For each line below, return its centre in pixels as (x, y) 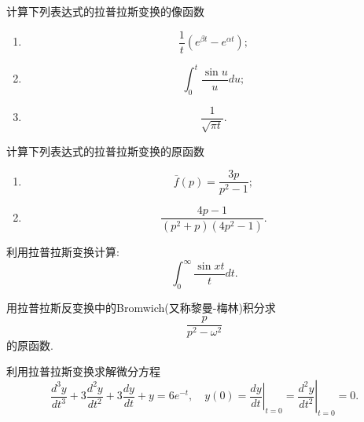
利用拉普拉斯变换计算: (63, 252)
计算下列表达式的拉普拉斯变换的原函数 (105, 150)
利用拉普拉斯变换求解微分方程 (83, 371)
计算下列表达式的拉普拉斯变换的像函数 (105, 11)
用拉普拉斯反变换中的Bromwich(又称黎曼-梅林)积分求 (141, 308)
